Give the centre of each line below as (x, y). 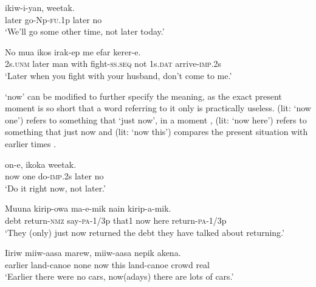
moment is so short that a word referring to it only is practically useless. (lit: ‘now (158, 108)
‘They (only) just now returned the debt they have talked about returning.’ (145, 232)
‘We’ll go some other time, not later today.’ (85, 31)
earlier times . (31, 143)
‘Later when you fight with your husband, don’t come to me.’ (118, 75)
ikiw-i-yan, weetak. (40, 7)
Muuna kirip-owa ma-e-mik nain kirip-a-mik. (88, 208)
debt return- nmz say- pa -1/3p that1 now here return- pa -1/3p (116, 220)
